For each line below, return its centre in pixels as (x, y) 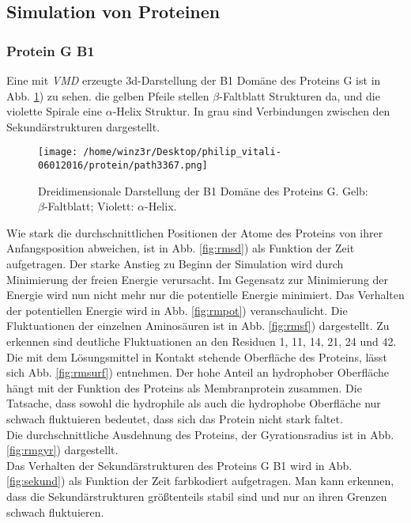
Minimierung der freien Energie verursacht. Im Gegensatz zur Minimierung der (198, 279)
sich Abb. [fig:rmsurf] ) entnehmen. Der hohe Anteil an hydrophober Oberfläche (198, 372)
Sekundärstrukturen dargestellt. (83, 126)
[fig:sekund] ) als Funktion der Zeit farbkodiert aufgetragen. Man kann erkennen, (200, 481)
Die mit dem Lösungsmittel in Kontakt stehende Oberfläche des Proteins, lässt (197, 356)
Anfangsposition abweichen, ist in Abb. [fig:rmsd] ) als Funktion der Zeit (181, 248)
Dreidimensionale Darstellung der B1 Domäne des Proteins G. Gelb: (203, 190)
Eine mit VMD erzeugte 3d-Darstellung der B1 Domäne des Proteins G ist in (194, 80)
